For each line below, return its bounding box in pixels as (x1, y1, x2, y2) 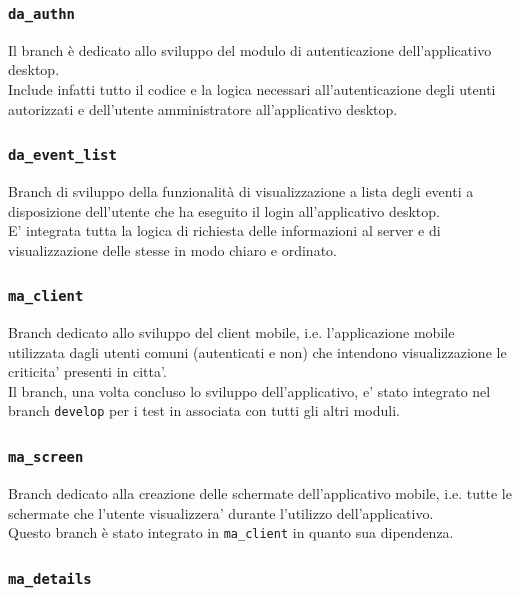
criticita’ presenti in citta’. (8, 361, 167, 382)
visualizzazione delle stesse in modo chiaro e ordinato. (8, 239, 337, 260)
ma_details (8, 570, 92, 587)
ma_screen (8, 449, 84, 466)
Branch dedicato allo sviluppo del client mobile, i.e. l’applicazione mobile (8, 322, 455, 343)
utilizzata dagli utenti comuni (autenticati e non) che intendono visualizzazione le (8, 341, 507, 362)
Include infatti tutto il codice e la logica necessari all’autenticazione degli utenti (8, 78, 496, 99)
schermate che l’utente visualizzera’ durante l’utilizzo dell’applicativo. (8, 502, 434, 523)
